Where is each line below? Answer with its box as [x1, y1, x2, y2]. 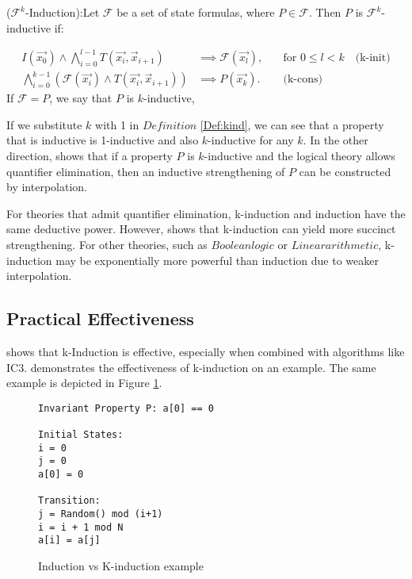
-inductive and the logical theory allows [204, 148, 395, 164]
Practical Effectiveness [6, 306, 194, 331]
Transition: [38, 495, 101, 507]
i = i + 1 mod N [38, 521, 124, 533]
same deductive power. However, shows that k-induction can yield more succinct [6, 220, 396, 237]
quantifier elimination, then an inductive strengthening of [6, 163, 285, 179]
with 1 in [95, 116, 139, 132]
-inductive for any [208, 132, 294, 148]
